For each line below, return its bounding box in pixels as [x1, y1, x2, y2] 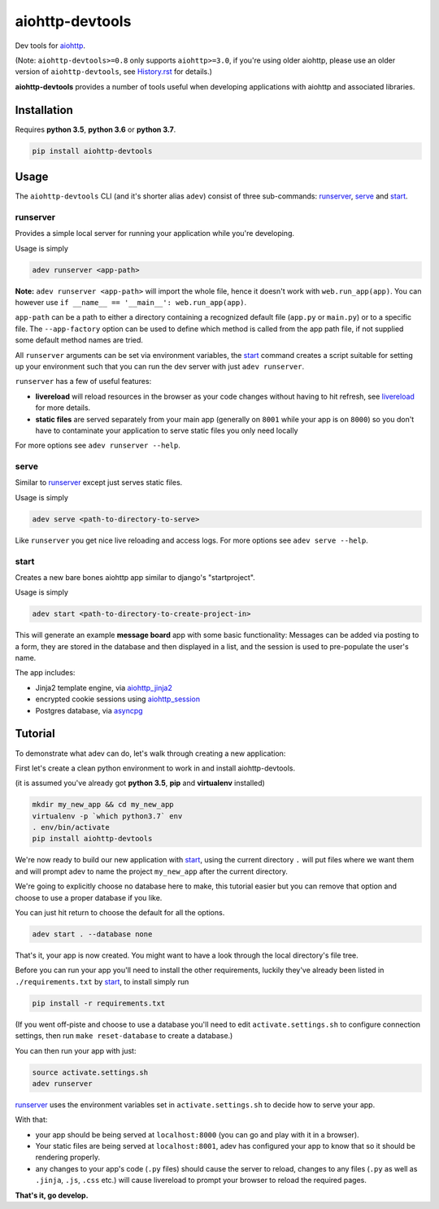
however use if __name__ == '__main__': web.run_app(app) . [15, 298, 247, 307]
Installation [15, 103, 73, 117]
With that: [15, 1115, 48, 1124]
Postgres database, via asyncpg [35, 705, 143, 715]
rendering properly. [35, 1152, 101, 1163]
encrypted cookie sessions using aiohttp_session [35, 694, 201, 704]
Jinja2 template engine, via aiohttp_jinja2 [35, 683, 172, 692]
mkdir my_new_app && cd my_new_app [32, 800, 174, 810]
